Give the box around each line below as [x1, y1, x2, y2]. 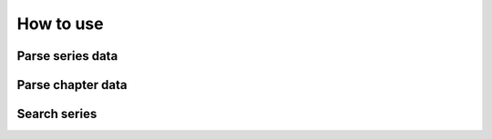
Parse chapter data [16, 77, 128, 93]
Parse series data [16, 48, 118, 64]
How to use [16, 14, 104, 34]
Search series [16, 106, 97, 122]
